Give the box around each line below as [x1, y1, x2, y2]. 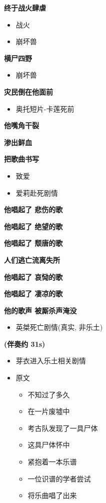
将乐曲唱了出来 [27, 490, 77, 500]
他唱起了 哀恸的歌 [4, 271, 63, 282]
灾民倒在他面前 [4, 86, 53, 97]
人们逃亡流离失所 [4, 254, 60, 265]
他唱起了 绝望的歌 [4, 221, 63, 231]
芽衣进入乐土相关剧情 [15, 355, 86, 366]
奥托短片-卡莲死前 [15, 103, 74, 114]
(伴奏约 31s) [4, 338, 45, 349]
